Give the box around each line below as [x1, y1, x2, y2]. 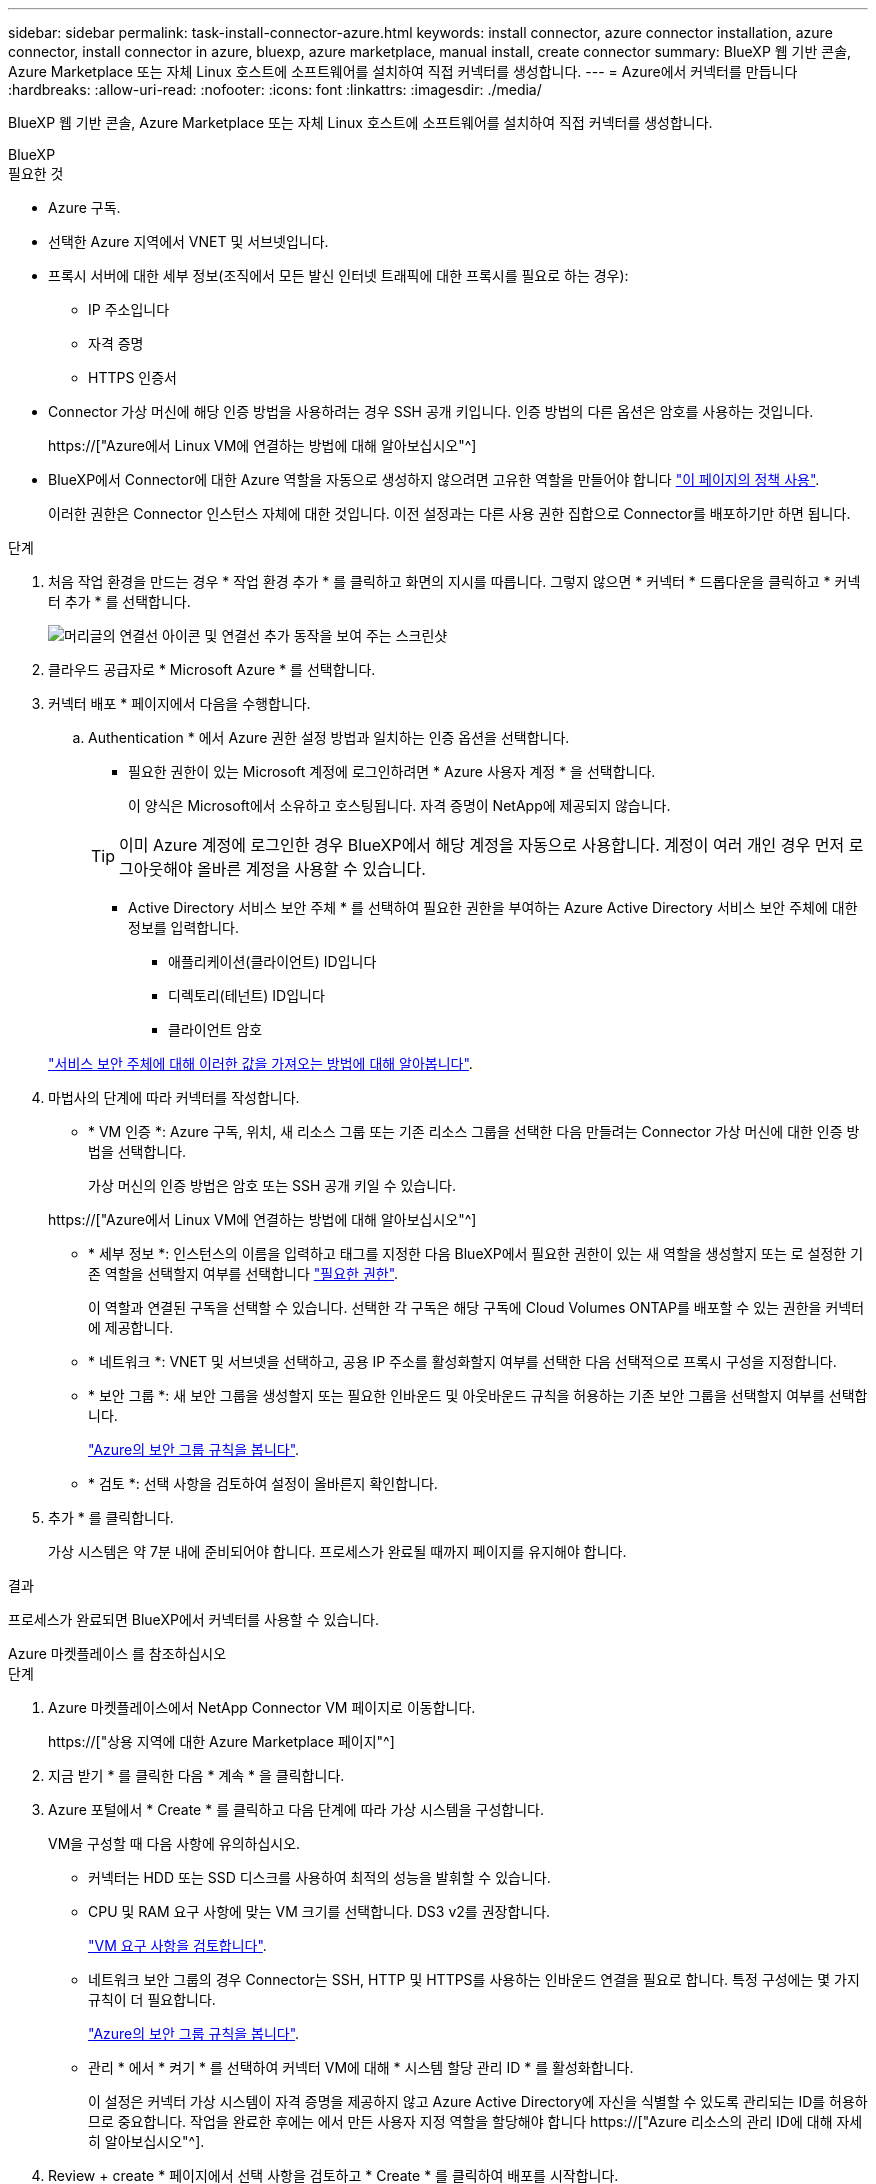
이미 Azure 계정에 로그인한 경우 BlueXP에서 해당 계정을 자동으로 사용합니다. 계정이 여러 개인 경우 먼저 [119, 835, 845, 855]
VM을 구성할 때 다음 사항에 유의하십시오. [48, 1835, 301, 1852]
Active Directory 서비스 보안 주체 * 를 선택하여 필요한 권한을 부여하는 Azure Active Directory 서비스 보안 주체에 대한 [128, 899, 858, 916]
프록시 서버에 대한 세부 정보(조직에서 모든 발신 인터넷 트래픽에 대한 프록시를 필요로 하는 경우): [48, 267, 629, 284]
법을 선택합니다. [88, 1143, 187, 1160]
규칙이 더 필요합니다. [88, 1991, 216, 2008]
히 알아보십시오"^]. [88, 2133, 205, 2150]
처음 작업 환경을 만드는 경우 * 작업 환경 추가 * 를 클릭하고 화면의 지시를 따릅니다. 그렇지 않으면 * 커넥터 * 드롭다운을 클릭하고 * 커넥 [48, 573, 861, 590]
